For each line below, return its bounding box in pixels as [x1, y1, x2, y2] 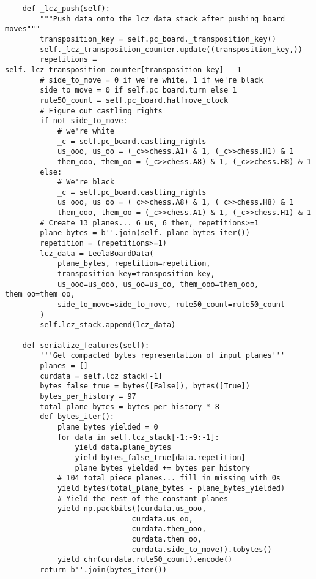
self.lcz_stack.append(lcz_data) [40, 320, 176, 330]
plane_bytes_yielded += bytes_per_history [75, 463, 250, 472]
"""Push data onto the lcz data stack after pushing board [40, 14, 285, 23]
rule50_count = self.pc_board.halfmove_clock [40, 96, 229, 105]
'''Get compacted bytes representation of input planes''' [40, 351, 285, 360]
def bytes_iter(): [40, 412, 114, 422]
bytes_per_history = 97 [40, 392, 136, 401]
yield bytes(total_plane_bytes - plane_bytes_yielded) [57, 483, 285, 493]
